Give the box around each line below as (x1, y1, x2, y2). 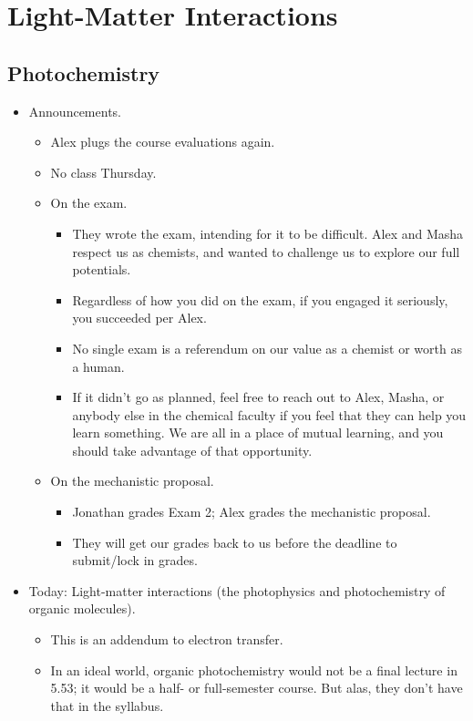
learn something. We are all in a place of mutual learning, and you (72, 423, 444, 442)
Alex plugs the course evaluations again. (50, 132, 275, 151)
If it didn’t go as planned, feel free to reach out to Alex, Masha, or (72, 387, 445, 407)
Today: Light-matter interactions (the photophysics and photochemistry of (28, 581, 446, 600)
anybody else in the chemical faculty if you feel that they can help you (72, 405, 467, 424)
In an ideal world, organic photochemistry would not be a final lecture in (50, 660, 458, 679)
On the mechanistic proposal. (50, 471, 214, 490)
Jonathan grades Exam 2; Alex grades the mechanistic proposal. (72, 502, 431, 521)
